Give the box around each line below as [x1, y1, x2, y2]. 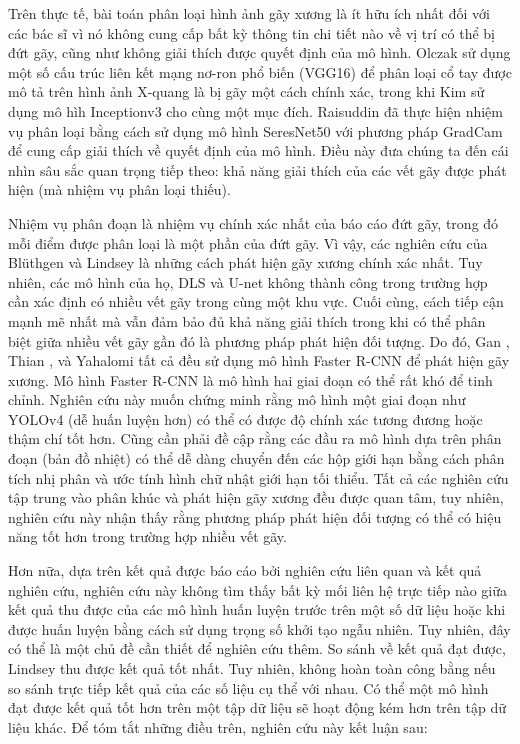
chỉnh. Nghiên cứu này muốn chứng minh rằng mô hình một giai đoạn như [8, 389, 466, 410]
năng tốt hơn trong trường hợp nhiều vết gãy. [8, 526, 287, 547]
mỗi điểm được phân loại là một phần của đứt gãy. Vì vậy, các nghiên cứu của [8, 232, 488, 253]
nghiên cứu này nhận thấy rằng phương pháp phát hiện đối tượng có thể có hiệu [8, 506, 502, 527]
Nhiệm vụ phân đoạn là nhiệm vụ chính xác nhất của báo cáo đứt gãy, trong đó [8, 212, 499, 233]
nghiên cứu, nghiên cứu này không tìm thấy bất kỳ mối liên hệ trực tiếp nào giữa [8, 579, 508, 600]
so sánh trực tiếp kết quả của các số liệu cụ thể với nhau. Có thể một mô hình [8, 677, 489, 698]
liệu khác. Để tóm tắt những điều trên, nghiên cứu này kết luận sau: [8, 716, 428, 737]
